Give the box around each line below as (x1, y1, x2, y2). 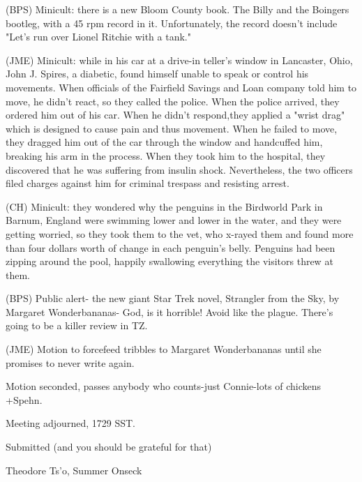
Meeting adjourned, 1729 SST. (6, 416, 135, 430)
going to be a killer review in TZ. (6, 318, 148, 333)
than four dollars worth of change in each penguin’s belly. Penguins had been (6, 240, 335, 255)
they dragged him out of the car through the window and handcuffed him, (6, 135, 323, 149)
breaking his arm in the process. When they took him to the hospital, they (6, 148, 326, 163)
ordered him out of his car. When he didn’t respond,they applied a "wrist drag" (6, 107, 345, 122)
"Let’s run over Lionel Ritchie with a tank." (6, 29, 191, 44)
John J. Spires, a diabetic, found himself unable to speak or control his (6, 66, 309, 81)
